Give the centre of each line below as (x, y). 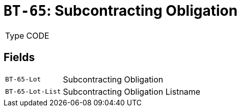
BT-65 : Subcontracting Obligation (121, 11)
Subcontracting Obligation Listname (132, 91)
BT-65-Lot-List (33, 92)
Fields (19, 58)
